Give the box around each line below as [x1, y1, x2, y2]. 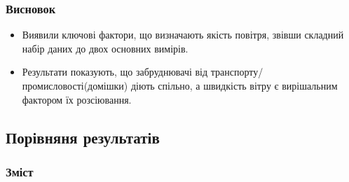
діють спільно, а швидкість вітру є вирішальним [130, 78, 338, 92]
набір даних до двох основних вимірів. [22, 41, 189, 55]
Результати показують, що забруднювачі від [22, 64, 208, 79]
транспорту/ [210, 64, 264, 79]
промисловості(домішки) [22, 78, 128, 92]
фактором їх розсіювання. [22, 92, 132, 106]
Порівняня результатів [6, 126, 160, 148]
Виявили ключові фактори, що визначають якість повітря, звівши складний [22, 27, 344, 42]
